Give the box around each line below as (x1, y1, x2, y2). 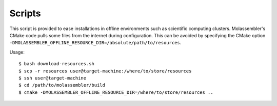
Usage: (9, 49, 25, 55)
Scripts (9, 8, 41, 19)
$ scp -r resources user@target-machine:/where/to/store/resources (18, 68, 192, 74)
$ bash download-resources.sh (18, 61, 95, 67)
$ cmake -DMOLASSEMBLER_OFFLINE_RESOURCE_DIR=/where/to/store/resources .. (18, 89, 213, 95)
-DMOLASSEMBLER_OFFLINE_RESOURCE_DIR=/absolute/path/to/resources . (9, 40, 182, 46)
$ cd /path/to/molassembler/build (18, 82, 105, 88)
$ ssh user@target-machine (18, 75, 87, 81)
